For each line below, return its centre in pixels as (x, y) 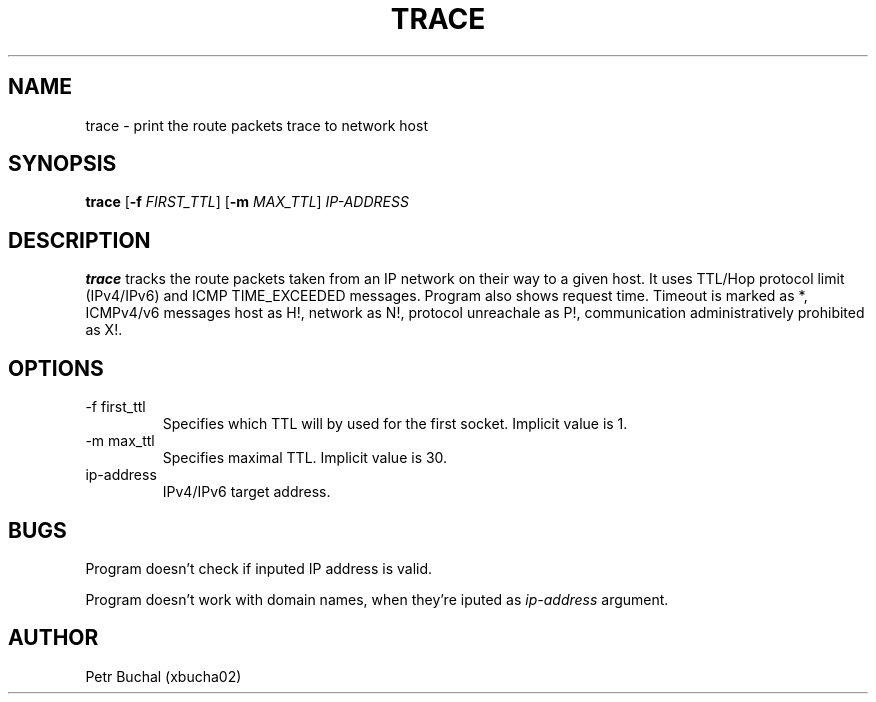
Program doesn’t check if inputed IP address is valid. (259, 568)
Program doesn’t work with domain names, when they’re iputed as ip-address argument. (377, 599)
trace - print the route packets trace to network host (256, 125)
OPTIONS (56, 368)
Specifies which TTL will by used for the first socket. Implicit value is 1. (395, 424)
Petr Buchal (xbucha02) (163, 676)
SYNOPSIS (62, 164)
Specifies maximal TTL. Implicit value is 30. (305, 458)
